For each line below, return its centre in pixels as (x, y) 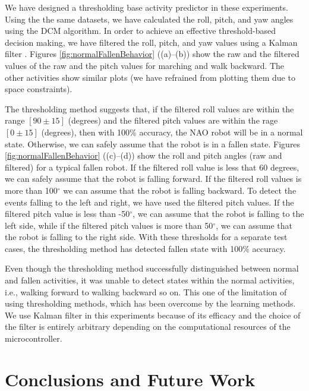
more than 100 (31, 190)
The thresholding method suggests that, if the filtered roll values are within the (149, 108)
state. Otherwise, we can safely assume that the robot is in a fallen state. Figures (153, 144)
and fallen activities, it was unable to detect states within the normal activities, (150, 280)
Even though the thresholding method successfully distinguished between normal (152, 268)
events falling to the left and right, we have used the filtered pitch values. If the (149, 202)
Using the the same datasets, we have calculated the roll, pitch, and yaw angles (149, 19)
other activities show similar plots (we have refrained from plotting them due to (150, 77)
